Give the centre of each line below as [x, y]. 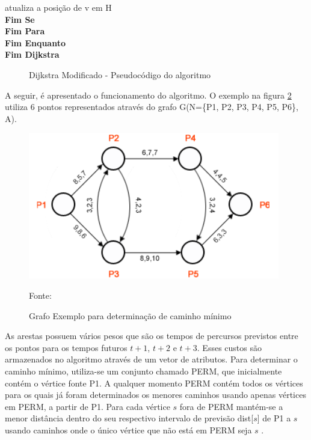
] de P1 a [274, 418]
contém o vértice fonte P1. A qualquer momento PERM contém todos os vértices [154, 383]
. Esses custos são [229, 347]
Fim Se [20, 19]
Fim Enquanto [35, 42]
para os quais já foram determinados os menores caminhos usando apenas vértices [155, 395]
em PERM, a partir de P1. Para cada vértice [88, 406]
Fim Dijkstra [32, 54]
